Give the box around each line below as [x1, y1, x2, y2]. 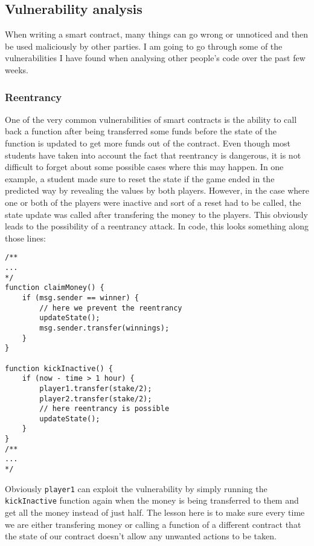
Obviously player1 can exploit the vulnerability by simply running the [5, 482, 268, 495]
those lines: [5, 231, 46, 244]
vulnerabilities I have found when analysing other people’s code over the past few [5, 51, 306, 64]
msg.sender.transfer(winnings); [39, 323, 170, 332]
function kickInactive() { [5, 364, 113, 373]
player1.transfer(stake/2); [39, 384, 152, 393]
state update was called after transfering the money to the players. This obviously [5, 208, 308, 220]
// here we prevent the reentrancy [39, 303, 182, 312]
